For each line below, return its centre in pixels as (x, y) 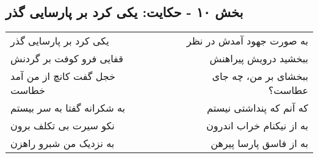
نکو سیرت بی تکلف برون (63, 126)
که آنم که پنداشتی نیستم (258, 108)
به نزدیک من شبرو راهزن (63, 143)
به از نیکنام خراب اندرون (257, 126)
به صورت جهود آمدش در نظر (247, 41)
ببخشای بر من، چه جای (260, 76)
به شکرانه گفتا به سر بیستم (68, 108)
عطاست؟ (288, 90)
